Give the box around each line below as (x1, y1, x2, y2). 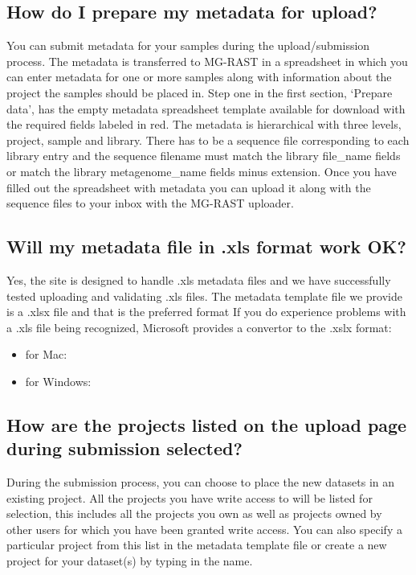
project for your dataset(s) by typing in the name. (6, 552, 253, 569)
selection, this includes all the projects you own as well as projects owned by (6, 505, 382, 522)
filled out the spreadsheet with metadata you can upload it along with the (6, 179, 371, 195)
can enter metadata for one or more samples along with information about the (6, 68, 392, 85)
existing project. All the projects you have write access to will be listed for (6, 489, 373, 506)
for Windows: (25, 372, 92, 389)
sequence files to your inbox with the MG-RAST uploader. (6, 195, 294, 212)
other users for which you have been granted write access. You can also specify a (6, 520, 402, 537)
